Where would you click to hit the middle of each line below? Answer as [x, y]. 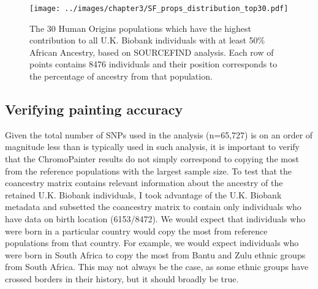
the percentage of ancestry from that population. [121, 76]
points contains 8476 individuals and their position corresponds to [153, 64]
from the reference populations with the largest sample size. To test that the [148, 171]
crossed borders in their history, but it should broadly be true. [122, 278]
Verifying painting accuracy [94, 109]
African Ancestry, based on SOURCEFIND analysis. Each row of [152, 52]
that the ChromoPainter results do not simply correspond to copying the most [152, 159]
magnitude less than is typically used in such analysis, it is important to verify [152, 147]
